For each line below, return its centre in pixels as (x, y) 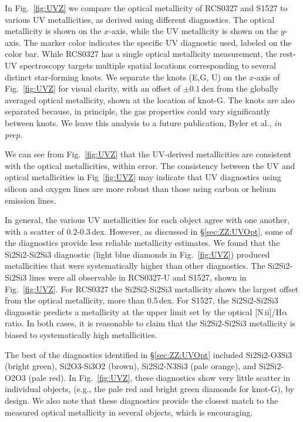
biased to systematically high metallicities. (81, 335)
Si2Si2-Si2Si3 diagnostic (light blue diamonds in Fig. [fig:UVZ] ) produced (137, 254)
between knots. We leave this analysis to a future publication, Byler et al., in (143, 122)
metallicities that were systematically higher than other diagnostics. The (135, 266)
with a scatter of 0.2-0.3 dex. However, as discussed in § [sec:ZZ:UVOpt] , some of (149, 231)
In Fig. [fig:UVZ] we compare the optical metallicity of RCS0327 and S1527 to (146, 8)
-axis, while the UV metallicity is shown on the (193, 31)
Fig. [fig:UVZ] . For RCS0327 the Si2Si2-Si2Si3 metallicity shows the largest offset (152, 288)
